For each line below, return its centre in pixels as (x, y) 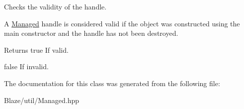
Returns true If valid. (36, 50)
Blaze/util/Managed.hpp (42, 100)
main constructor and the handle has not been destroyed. (91, 33)
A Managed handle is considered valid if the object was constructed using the (122, 23)
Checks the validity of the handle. (55, 6)
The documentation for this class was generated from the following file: (112, 83)
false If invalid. (26, 66)
